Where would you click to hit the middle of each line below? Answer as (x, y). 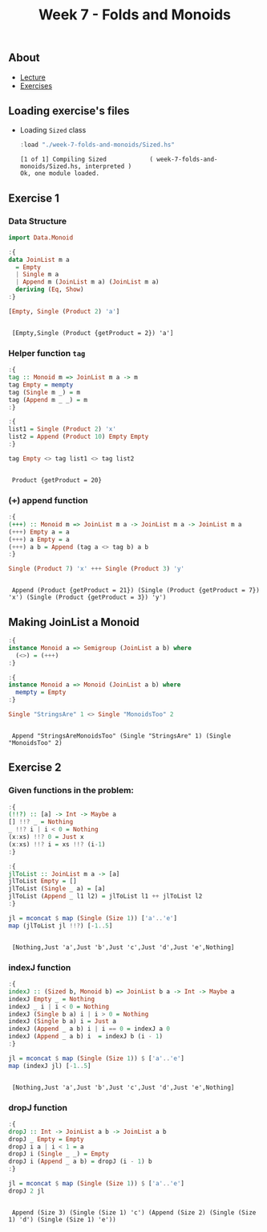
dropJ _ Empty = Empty (46, 1139)
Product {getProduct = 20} (57, 480)
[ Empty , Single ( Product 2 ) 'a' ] (64, 311)
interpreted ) (108, 166)
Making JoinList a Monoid (74, 622)
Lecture (32, 77)
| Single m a (37, 275)
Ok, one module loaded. (60, 174)
